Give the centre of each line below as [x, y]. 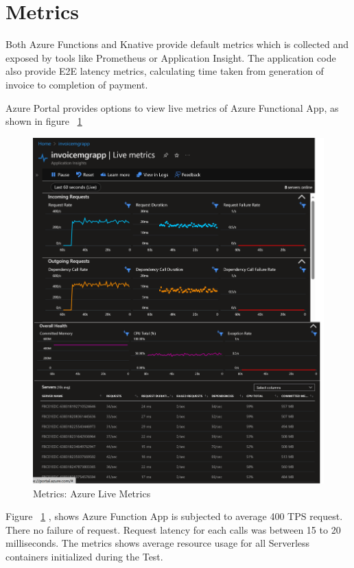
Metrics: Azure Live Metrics [92, 493]
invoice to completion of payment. [77, 84]
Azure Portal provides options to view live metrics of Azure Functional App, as [172, 107]
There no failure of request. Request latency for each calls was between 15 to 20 [173, 529]
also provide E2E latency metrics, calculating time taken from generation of [165, 71]
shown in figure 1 [44, 121]
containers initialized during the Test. [84, 556]
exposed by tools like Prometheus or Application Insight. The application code [171, 57]
